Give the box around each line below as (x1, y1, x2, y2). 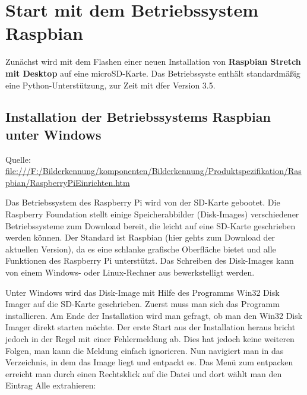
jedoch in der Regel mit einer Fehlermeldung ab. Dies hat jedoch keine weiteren (5, 333, 295, 345)
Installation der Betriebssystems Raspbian (5, 108, 271, 126)
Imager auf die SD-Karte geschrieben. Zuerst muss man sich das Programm (5, 298, 280, 310)
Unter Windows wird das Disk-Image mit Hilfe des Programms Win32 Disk (5, 286, 280, 298)
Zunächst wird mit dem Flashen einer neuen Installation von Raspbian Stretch (5, 55, 301, 68)
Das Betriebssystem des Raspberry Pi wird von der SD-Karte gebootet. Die (5, 196, 280, 208)
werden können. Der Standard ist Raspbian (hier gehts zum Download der (5, 231, 276, 244)
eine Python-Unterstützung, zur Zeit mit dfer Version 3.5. (5, 78, 216, 91)
